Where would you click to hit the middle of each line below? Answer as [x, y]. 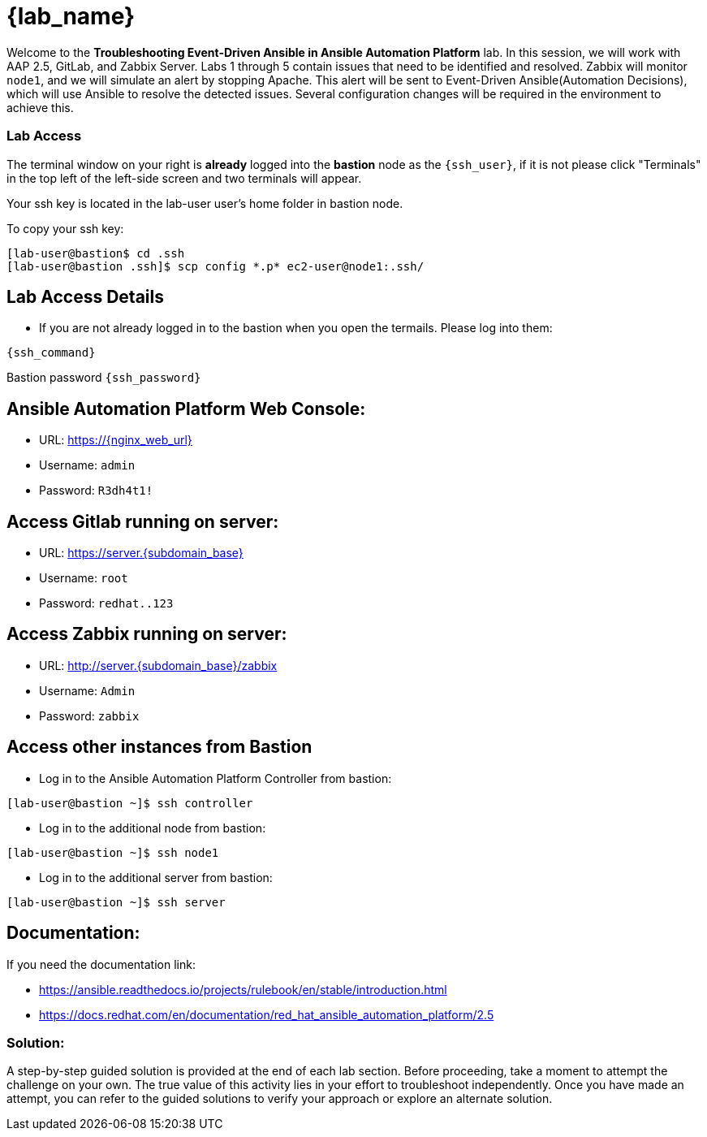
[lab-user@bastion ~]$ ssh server [116, 902]
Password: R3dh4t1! [96, 491]
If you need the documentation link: [101, 964]
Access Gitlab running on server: [143, 521]
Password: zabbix [89, 715]
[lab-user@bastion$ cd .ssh [96, 253]
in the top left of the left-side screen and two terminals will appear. [184, 178]
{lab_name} [71, 16]
